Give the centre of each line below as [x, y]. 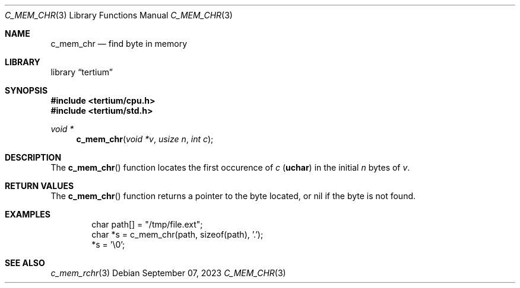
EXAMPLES [28, 214]
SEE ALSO [25, 263]
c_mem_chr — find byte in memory [119, 44]
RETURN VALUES [39, 186]
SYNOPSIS [26, 90]
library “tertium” [82, 72]
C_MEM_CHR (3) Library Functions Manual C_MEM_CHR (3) [119, 15]
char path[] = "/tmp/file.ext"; [147, 224]
